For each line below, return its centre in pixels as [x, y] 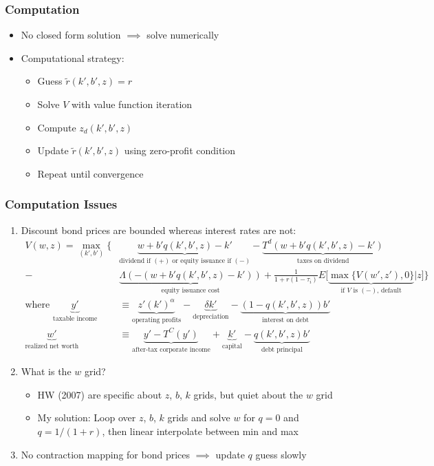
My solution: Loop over [87, 417]
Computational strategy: [73, 57]
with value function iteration [132, 104]
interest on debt [285, 320]
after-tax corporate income [171, 349]
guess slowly [281, 454]
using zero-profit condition [180, 150]
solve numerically [183, 35]
